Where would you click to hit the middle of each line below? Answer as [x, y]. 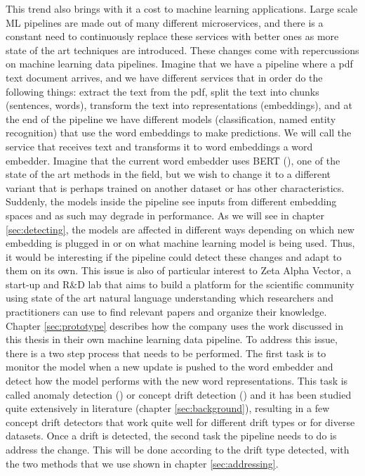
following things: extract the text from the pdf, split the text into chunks [162, 91]
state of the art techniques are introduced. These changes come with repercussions [182, 50]
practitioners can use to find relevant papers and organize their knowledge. [166, 312]
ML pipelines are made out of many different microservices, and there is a [165, 22]
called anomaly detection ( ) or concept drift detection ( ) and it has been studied [179, 394]
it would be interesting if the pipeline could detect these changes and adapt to [174, 256]
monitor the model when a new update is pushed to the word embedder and [170, 367]
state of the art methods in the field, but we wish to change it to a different [168, 174]
